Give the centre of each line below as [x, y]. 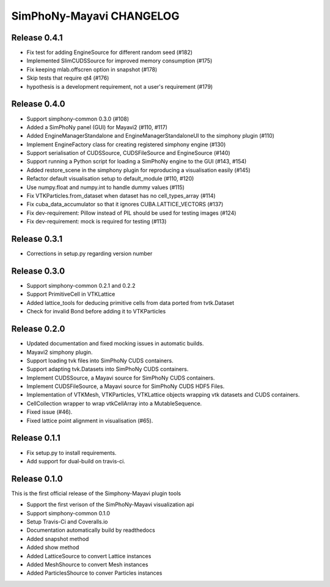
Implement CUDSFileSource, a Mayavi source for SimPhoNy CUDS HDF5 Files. [126, 386]
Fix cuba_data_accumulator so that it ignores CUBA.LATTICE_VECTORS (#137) [125, 204]
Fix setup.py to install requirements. [71, 452]
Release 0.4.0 [38, 104]
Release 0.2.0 [38, 329]
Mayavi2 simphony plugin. [60, 352]
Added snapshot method [58, 539]
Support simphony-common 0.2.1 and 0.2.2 [81, 286]
